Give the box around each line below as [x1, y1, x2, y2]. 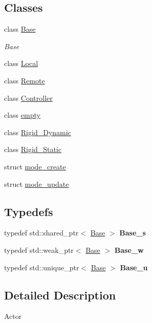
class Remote [4, 75, 45, 85]
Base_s [119, 227, 146, 238]
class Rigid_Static [4, 144, 61, 155]
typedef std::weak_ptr [4, 244, 74, 255]
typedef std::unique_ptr [4, 262, 79, 272]
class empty [4, 110, 40, 120]
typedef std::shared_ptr [4, 227, 79, 238]
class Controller [4, 92, 53, 103]
